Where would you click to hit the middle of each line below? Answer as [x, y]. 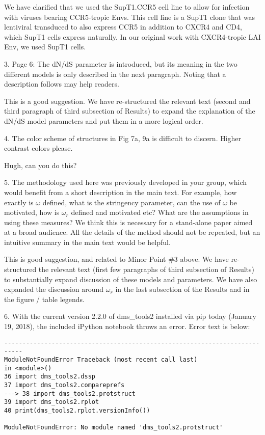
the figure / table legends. [45, 299]
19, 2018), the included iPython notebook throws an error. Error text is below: [127, 326]
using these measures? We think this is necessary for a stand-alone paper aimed [128, 222]
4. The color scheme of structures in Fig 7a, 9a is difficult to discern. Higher [123, 138]
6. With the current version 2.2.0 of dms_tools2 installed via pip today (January [130, 316]
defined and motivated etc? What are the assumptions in [160, 212]
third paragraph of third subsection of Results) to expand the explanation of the [130, 111]
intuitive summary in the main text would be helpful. [87, 242]
